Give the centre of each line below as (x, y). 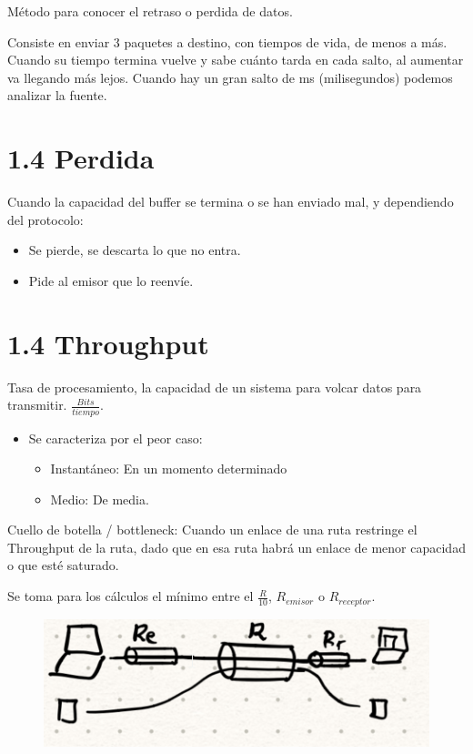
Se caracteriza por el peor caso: (116, 438)
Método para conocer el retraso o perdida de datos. (150, 11)
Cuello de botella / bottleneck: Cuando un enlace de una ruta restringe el (212, 530)
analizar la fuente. (57, 95)
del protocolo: (45, 219)
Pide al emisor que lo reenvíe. (111, 280)
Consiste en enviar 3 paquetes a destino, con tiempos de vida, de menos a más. (227, 41)
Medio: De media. (100, 499)
